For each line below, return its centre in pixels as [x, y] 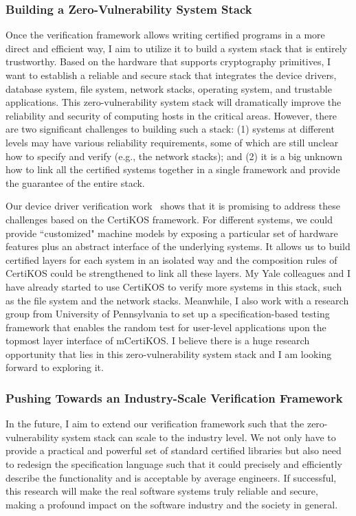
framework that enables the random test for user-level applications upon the [166, 327]
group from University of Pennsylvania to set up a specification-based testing [168, 314]
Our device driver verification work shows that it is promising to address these [173, 206]
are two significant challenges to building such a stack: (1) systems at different [170, 129]
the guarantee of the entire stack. [75, 182]
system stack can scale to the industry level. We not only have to [199, 437]
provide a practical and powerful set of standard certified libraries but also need [174, 450]
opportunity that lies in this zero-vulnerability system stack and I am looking [169, 354]
